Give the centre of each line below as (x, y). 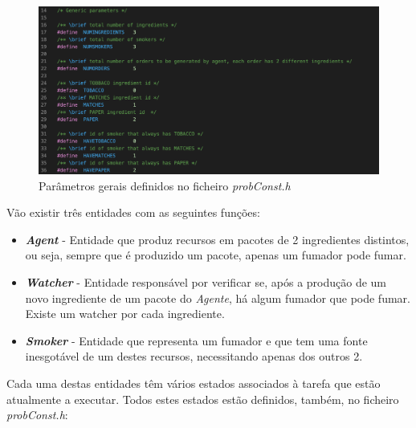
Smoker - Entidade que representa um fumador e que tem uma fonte (196, 340)
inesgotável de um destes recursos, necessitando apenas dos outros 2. (194, 356)
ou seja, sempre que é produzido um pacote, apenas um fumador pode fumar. (216, 255)
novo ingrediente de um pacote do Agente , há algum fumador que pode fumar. (218, 298)
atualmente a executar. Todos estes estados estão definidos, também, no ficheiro (203, 399)
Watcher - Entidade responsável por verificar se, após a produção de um (206, 282)
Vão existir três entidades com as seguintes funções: (133, 212)
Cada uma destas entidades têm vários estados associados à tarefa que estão (194, 383)
